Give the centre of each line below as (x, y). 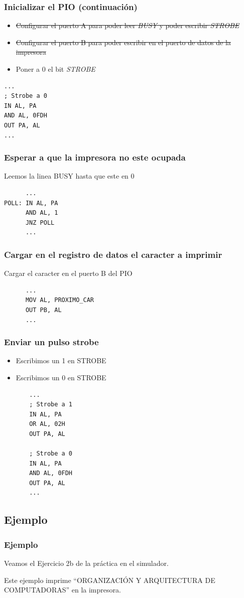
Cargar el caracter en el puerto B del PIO (68, 273)
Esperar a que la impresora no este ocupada (95, 157)
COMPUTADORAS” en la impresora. (63, 590)
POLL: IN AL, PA (31, 203)
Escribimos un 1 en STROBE (61, 360)
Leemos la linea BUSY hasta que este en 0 (69, 176)
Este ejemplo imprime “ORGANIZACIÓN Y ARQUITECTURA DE (110, 580)
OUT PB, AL (43, 310)
